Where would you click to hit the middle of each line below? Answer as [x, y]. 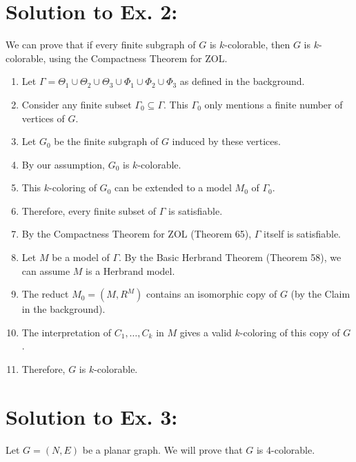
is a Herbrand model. [130, 270]
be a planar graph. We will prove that [162, 449]
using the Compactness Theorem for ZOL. [138, 58]
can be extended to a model [173, 187]
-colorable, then [257, 45]
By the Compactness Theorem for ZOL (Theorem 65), [137, 234]
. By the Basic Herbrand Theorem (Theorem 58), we [230, 257]
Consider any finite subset [77, 104]
